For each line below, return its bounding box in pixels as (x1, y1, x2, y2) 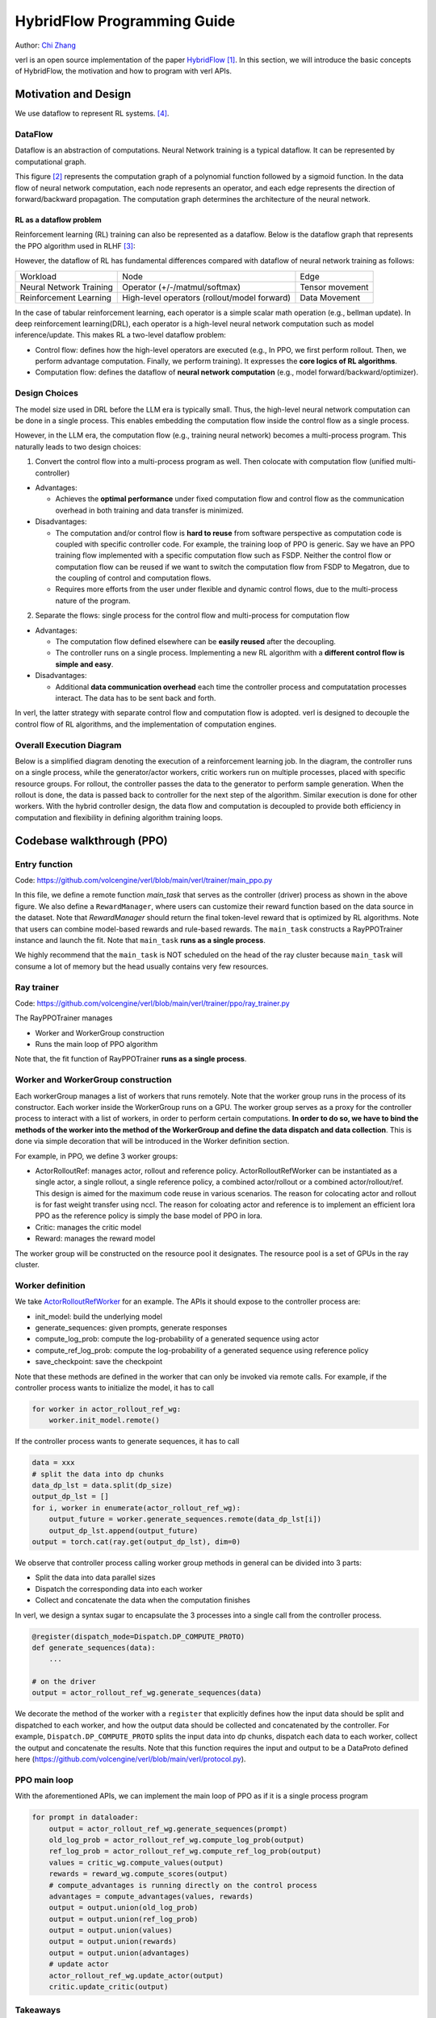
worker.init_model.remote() (48, 1416, 161, 1425)
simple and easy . (55, 659, 114, 669)
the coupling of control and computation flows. (55, 573, 212, 583)
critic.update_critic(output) (48, 1982, 169, 1991)
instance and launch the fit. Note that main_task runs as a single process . (15, 935, 266, 944)
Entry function (15, 858, 73, 869)
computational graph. (15, 157, 86, 166)
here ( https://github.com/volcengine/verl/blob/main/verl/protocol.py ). (15, 1754, 246, 1764)
